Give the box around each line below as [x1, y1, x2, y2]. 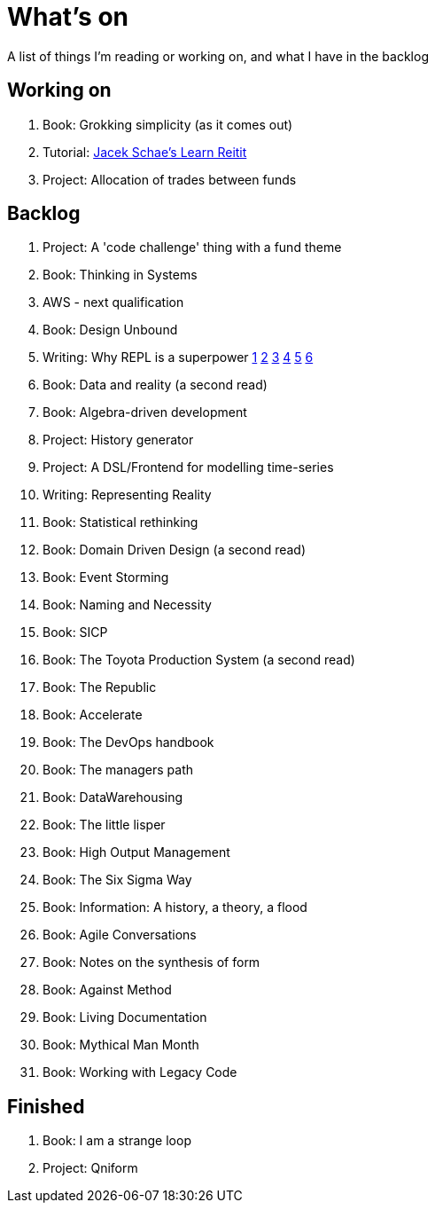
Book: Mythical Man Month [43, 1037, 199, 1053]
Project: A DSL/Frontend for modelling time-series [43, 460, 334, 475]
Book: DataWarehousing [43, 790, 183, 805]
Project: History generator [43, 432, 194, 448]
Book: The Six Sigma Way [43, 872, 192, 888]
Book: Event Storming [43, 570, 169, 585]
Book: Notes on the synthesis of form [43, 955, 260, 970]
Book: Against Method [43, 982, 172, 998]
